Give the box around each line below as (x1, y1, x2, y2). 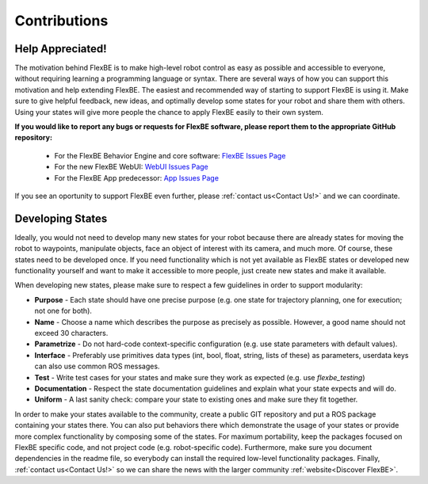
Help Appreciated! (14, 42, 107, 55)
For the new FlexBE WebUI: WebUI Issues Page (54, 162, 209, 172)
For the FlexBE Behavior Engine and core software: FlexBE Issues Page (54, 151, 286, 160)
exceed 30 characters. (34, 329, 109, 337)
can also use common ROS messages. (34, 361, 160, 372)
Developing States (14, 212, 108, 225)
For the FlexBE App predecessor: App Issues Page (54, 173, 220, 182)
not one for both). (34, 306, 93, 316)
